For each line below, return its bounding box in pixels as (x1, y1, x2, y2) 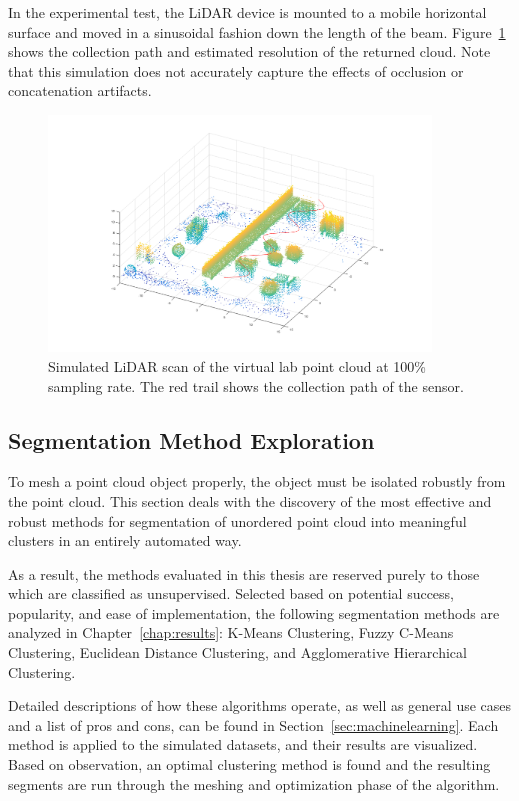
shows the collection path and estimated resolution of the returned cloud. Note (8, 41, 491, 62)
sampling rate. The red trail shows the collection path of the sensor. (48, 375, 464, 396)
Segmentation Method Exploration (8, 424, 375, 455)
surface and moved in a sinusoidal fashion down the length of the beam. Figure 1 (8, 21, 506, 42)
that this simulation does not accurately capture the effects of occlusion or (8, 60, 464, 81)
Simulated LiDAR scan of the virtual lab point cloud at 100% (48, 355, 426, 376)
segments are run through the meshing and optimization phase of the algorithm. (8, 773, 500, 794)
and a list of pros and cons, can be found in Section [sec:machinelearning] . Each (8, 714, 499, 735)
